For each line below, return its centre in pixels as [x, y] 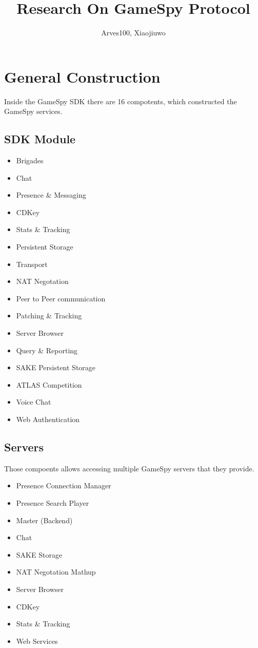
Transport [32, 264]
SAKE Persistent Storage [56, 367]
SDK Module [40, 139]
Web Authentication [48, 419]
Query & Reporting [47, 350]
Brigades [30, 160]
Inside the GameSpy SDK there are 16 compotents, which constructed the [121, 101]
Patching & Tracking [49, 316]
